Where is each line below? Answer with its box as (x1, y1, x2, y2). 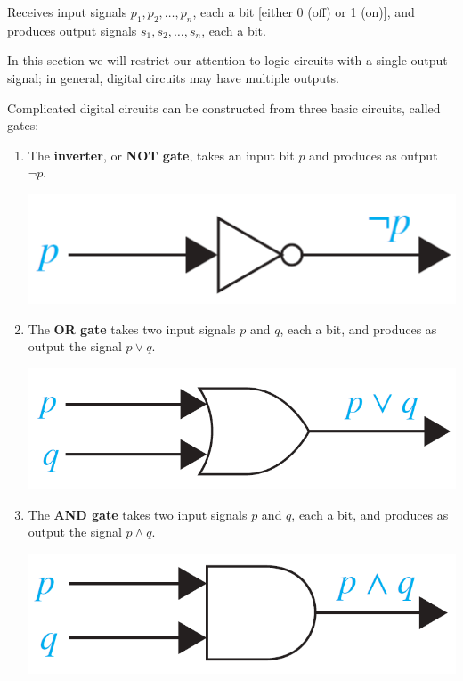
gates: (7, 116, 39, 135)
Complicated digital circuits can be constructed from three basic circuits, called (7, 98, 441, 117)
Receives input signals (7, 3, 127, 21)
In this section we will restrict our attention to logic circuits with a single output (7, 51, 448, 70)
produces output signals (7, 21, 137, 39)
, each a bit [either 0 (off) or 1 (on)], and (192, 3, 415, 21)
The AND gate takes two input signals (28, 505, 248, 523)
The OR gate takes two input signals (28, 319, 236, 338)
